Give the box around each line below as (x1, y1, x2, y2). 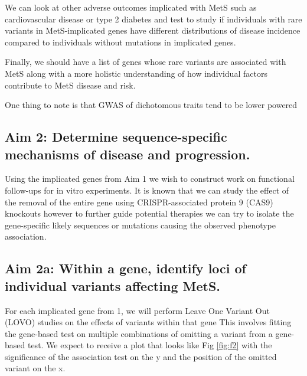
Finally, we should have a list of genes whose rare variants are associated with (5, 55, 286, 68)
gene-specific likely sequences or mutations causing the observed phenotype (5, 218, 276, 231)
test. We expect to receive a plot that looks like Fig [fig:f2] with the (27, 339, 272, 351)
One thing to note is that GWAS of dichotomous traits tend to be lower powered (5, 99, 298, 111)
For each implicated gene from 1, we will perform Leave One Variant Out (5, 304, 270, 316)
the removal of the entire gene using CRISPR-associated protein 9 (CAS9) (5, 195, 273, 208)
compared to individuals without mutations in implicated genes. (5, 35, 236, 48)
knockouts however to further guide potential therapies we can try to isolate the (5, 207, 294, 220)
